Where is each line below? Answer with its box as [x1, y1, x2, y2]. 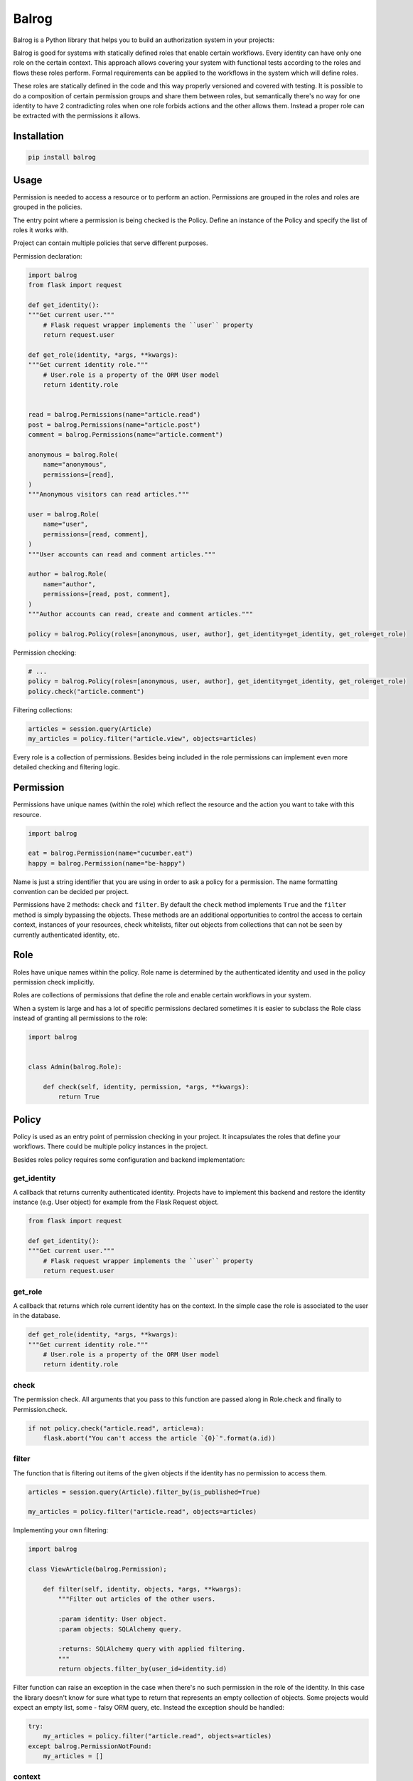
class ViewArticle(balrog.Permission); [28, 1565, 167, 1574]
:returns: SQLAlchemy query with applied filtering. [58, 1645, 246, 1653]
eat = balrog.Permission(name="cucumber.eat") [28, 849, 193, 858]
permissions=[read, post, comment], [43, 590, 171, 598]
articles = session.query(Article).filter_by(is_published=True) [28, 1487, 261, 1496]
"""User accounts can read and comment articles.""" [28, 550, 216, 559]
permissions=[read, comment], [43, 530, 149, 538]
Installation [13, 130, 64, 142]
